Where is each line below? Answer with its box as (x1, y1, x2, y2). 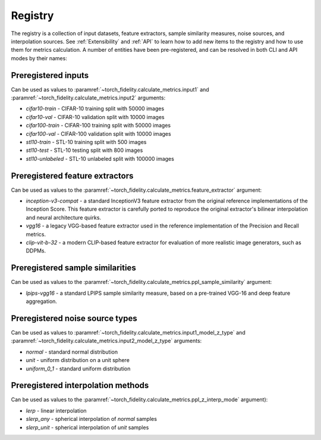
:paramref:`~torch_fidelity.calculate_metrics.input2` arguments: (11, 94, 166, 101)
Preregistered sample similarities (11, 263, 136, 273)
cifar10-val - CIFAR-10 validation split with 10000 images (26, 113, 165, 120)
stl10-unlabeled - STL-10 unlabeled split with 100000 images (26, 155, 175, 162)
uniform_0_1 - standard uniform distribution (26, 365, 131, 372)
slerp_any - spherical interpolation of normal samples (26, 416, 158, 423)
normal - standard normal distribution (26, 348, 118, 355)
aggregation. (26, 298, 58, 305)
